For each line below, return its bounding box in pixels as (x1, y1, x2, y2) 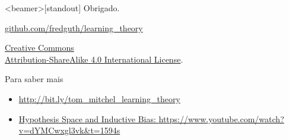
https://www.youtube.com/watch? (158, 112, 284, 125)
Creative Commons (5, 41, 74, 54)
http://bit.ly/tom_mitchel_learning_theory (18, 92, 180, 105)
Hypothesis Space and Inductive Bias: (18, 112, 156, 125)
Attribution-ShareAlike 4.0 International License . (5, 53, 183, 65)
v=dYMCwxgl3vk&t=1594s (18, 124, 120, 136)
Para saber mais (5, 73, 63, 85)
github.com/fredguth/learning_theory (5, 21, 143, 34)
